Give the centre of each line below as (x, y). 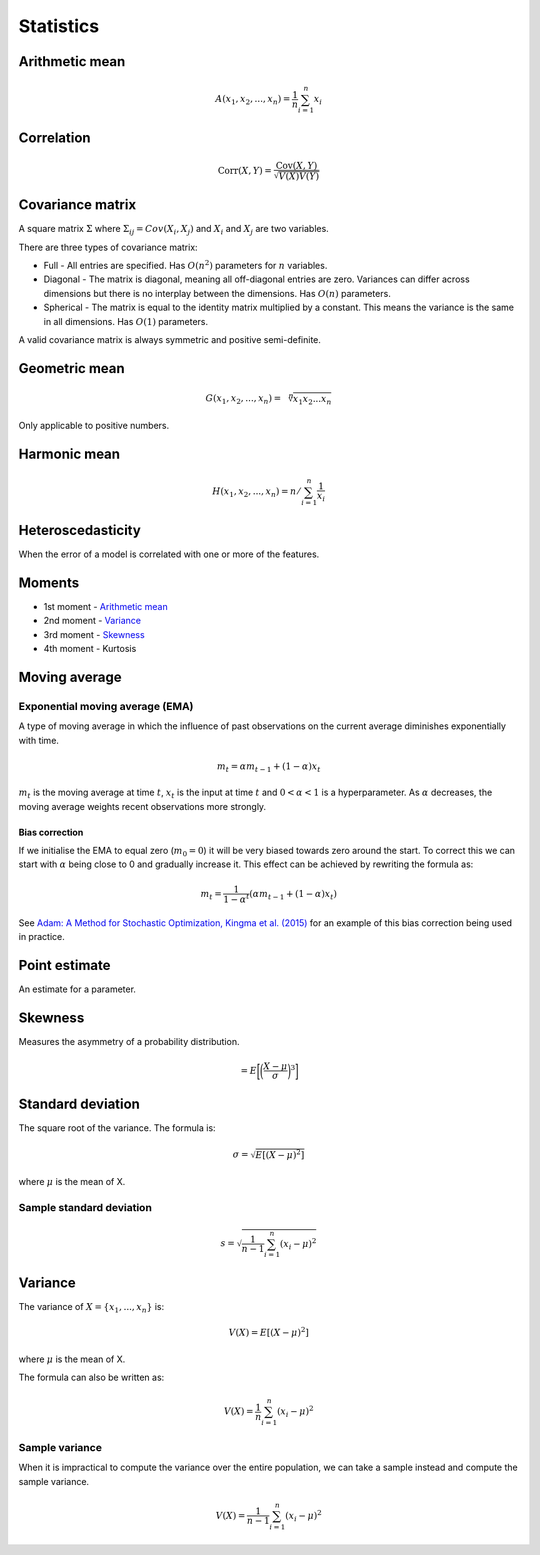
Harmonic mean (69, 454)
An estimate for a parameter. (77, 989)
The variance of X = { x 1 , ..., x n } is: (91, 1307)
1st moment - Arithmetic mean (106, 606)
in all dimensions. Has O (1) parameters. (126, 321)
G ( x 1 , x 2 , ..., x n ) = (243, 400)
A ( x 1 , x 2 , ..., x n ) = (253, 100)
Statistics (59, 26)
